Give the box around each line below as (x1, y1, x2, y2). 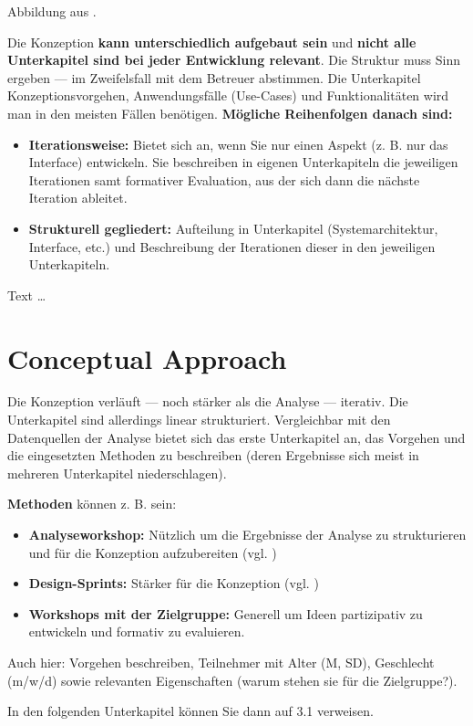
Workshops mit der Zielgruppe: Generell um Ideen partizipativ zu (28, 604, 423, 623)
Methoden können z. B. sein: (7, 494, 177, 513)
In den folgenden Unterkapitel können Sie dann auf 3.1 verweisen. (7, 701, 374, 721)
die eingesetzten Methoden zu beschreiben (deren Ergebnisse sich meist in (7, 446, 419, 465)
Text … (7, 285, 46, 304)
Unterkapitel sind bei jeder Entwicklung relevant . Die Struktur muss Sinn (7, 50, 460, 69)
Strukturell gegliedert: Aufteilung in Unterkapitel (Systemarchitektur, (28, 218, 438, 237)
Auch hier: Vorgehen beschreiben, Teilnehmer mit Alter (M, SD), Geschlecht (7, 652, 435, 671)
